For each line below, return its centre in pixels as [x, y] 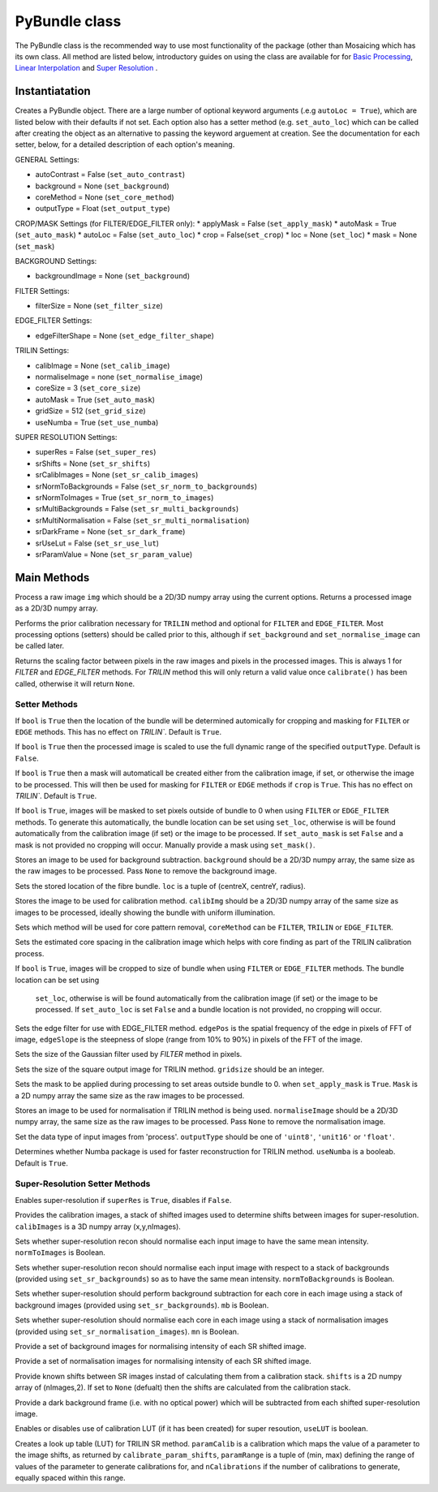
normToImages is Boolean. [60, 1253]
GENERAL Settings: [47, 159]
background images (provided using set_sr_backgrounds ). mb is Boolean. [142, 1305]
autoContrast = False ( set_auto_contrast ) [110, 175]
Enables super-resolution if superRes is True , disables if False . [123, 1200]
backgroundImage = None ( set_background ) [113, 276]
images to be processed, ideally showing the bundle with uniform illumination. [145, 912]
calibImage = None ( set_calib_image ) [103, 365]
